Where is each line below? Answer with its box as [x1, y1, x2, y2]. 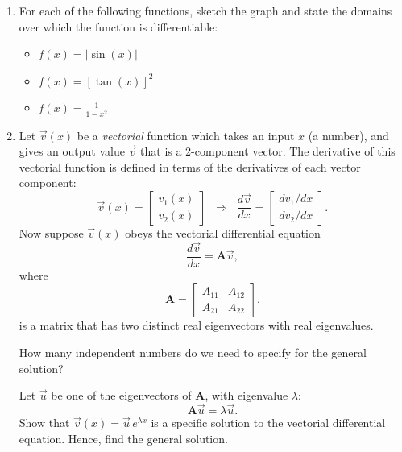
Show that [19, 413, 70, 430]
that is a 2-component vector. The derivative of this [140, 143, 396, 160]
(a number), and [308, 126, 389, 143]
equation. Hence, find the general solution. [19, 429, 228, 446]
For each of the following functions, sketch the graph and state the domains [19, 2, 392, 19]
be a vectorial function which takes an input [77, 126, 295, 143]
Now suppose [19, 224, 84, 241]
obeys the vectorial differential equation [125, 224, 321, 241]
